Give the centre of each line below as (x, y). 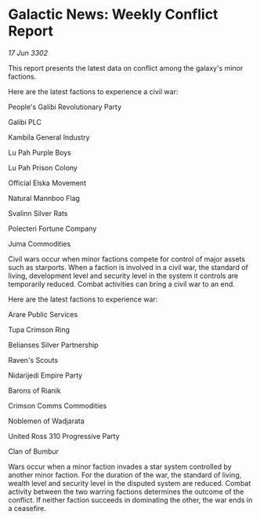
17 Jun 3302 (28, 53)
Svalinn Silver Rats (38, 213)
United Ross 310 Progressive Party (64, 436)
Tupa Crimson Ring (39, 329)
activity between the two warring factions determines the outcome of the (126, 492)
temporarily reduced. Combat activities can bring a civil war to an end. (121, 283)
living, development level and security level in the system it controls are (123, 276)
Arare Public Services (43, 314)
